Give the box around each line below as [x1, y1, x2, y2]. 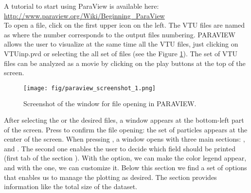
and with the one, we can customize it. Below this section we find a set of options [4, 162, 247, 172]
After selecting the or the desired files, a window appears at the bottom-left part [4, 115, 244, 125]
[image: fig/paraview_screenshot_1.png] [23, 84, 156, 92]
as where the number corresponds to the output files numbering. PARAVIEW [4, 29, 235, 39]
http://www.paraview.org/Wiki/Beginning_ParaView [4, 10, 165, 20]
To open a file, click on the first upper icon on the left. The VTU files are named [4, 20, 245, 30]
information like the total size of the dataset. [4, 181, 137, 192]
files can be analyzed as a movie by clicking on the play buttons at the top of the [4, 58, 246, 68]
